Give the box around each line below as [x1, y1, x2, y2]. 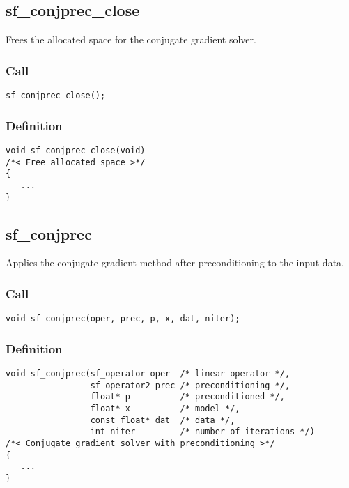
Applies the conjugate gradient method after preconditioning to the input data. [6, 255, 344, 270]
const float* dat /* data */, [90, 415, 235, 425]
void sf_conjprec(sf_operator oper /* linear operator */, [6, 369, 290, 379]
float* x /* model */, [90, 404, 240, 414]
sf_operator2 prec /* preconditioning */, [90, 380, 290, 390]
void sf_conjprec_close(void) [6, 145, 146, 155]
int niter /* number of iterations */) [90, 427, 315, 437]
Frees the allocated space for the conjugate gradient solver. [6, 32, 256, 47]
